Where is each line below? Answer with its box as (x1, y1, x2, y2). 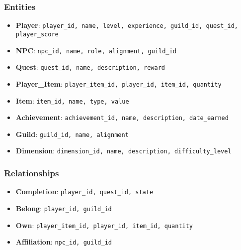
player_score (15, 30, 59, 38)
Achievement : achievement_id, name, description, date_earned (15, 112, 229, 123)
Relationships (4, 167, 59, 179)
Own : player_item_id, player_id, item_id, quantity (15, 220, 193, 230)
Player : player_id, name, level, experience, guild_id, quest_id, (15, 20, 239, 30)
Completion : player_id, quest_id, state (15, 186, 154, 197)
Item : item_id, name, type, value (15, 95, 129, 106)
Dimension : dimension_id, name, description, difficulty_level (15, 145, 232, 156)
